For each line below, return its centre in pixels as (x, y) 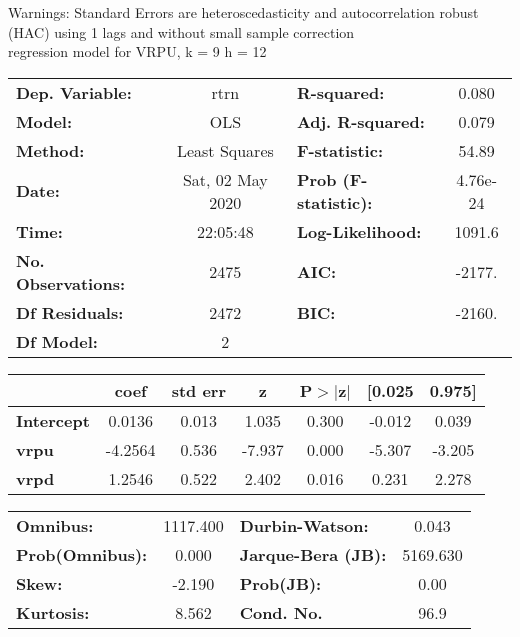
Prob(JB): (280, 583)
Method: (50, 150)
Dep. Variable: (74, 92)
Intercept (53, 420)
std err (198, 390)
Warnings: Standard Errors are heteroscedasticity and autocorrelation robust (243, 12)
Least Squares (225, 150)
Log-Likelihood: (359, 231)
